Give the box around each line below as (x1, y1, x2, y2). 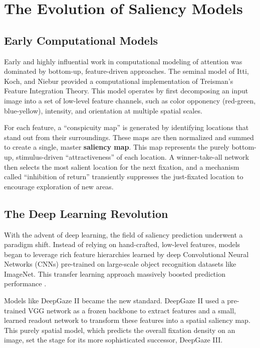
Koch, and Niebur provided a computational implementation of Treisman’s (4, 75, 233, 86)
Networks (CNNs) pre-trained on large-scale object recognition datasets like (4, 259, 236, 269)
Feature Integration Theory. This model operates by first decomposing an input (4, 85, 248, 96)
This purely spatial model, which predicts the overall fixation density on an (4, 324, 235, 335)
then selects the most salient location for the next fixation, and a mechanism (4, 161, 239, 172)
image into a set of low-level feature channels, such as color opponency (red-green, (4, 95, 256, 105)
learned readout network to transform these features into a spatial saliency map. (4, 315, 250, 325)
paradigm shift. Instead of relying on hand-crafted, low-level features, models (4, 239, 240, 250)
